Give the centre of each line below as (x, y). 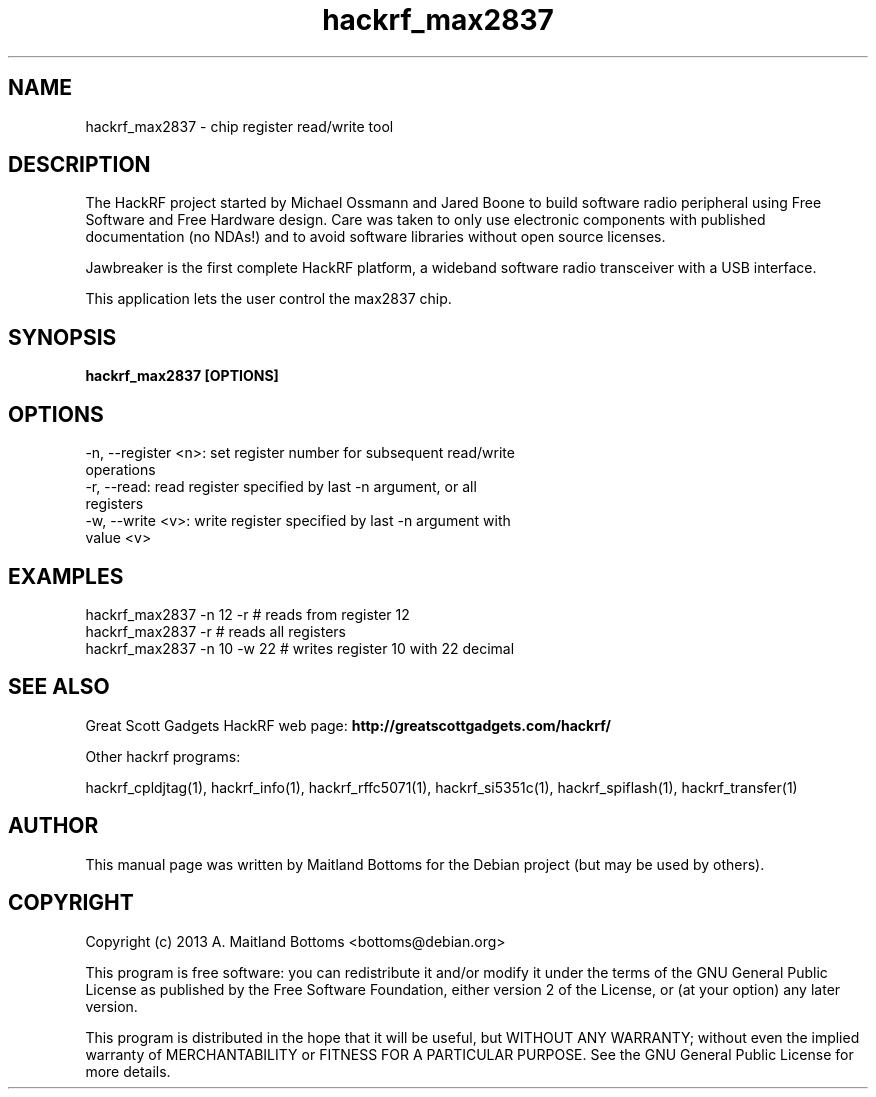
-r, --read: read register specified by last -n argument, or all (281, 487)
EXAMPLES (66, 576)
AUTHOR (53, 826)
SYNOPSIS (62, 337)
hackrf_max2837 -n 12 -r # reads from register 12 (247, 614)
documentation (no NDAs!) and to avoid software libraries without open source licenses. (375, 237)
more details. (128, 1071)
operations (120, 470)
